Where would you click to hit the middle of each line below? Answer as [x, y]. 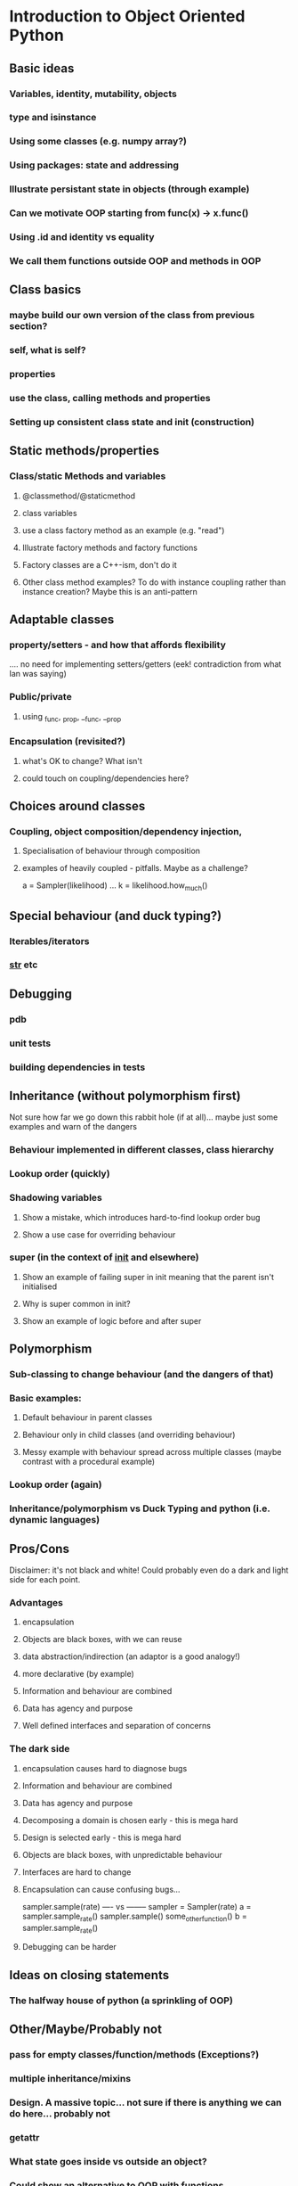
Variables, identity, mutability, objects [93, 94]
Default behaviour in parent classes [87, 1418]
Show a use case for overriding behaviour [99, 1234]
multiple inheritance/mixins [70, 2078]
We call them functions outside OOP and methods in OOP [135, 260]
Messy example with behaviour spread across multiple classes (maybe [152, 1452]
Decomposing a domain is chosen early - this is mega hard [130, 1820]
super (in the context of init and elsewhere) [104, 1257]
